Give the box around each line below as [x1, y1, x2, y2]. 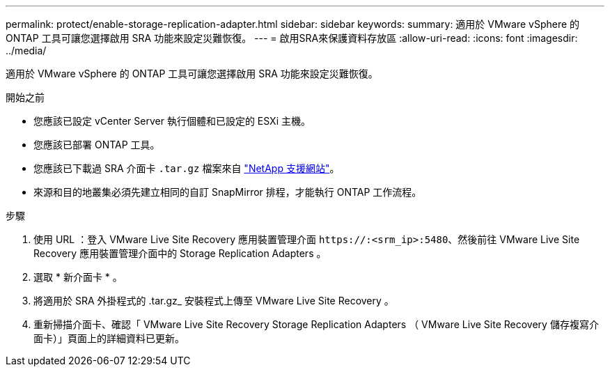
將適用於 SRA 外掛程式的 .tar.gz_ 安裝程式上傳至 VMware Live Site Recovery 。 [33, 295, 394, 307]
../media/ [6, 45, 47, 56]
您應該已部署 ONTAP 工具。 [33, 139, 160, 150]
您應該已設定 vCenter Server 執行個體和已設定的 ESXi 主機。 [33, 115, 311, 127]
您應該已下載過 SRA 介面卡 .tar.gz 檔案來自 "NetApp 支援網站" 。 [33, 162, 340, 174]
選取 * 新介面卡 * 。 [33, 271, 123, 283]
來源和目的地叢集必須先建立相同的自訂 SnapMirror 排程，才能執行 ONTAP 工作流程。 [33, 186, 422, 198]
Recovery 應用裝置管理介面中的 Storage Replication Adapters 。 [33, 247, 327, 259]
